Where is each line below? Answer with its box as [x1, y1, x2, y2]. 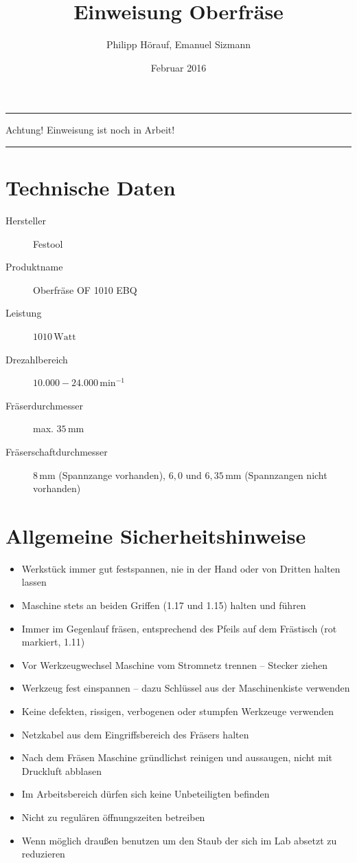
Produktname [5, 259, 63, 274]
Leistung [5, 306, 42, 320]
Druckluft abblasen [21, 763, 102, 778]
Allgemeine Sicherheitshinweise [5, 521, 306, 549]
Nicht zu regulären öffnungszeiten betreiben [21, 810, 205, 824]
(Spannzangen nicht [244, 467, 327, 482]
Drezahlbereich [5, 352, 68, 366]
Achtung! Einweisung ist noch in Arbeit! [5, 122, 175, 137]
